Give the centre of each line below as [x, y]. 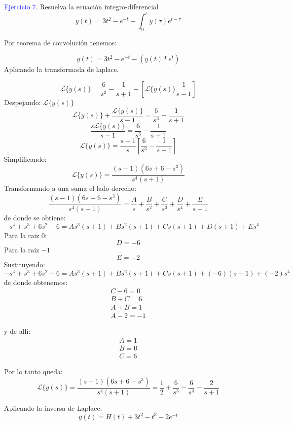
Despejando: [22, 102]
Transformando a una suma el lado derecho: [70, 188]
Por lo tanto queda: [33, 371]
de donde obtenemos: [36, 282]
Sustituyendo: [25, 264]
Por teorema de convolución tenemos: [60, 42]
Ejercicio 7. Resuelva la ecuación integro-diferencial [81, 6]
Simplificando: [25, 159]
